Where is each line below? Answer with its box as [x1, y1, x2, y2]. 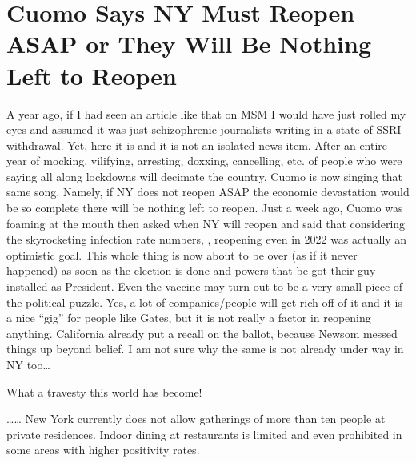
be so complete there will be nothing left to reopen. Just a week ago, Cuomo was [6, 199, 403, 216]
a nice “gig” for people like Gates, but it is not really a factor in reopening [6, 309, 371, 326]
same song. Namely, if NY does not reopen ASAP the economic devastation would [6, 183, 410, 200]
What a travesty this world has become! [6, 383, 202, 400]
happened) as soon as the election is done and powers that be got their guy [6, 262, 376, 279]
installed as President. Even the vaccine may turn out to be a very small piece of [6, 278, 403, 295]
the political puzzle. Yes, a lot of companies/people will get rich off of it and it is [6, 293, 402, 310]
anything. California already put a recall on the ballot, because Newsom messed [6, 324, 398, 341]
